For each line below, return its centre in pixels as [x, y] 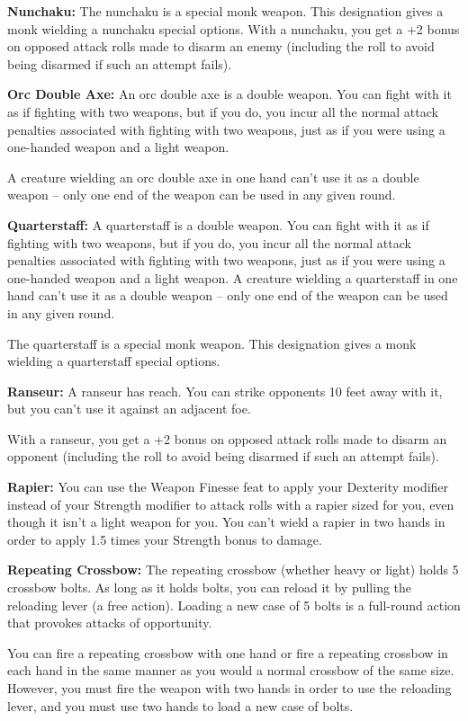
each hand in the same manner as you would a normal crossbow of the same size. [231, 670]
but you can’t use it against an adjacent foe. [129, 409]
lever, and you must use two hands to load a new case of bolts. [180, 705]
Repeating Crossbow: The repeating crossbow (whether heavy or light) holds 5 [233, 570]
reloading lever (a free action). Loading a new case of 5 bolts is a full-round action [234, 605]
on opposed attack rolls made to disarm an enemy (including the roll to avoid [221, 46]
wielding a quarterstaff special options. [114, 361]
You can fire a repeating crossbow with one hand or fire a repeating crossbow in [228, 652]
